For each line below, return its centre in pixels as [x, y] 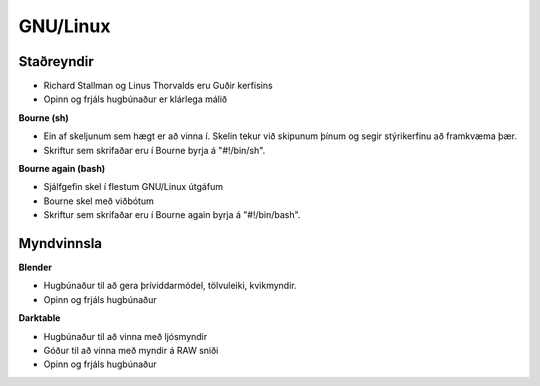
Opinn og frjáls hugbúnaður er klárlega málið [135, 99]
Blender [35, 267]
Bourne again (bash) [62, 169]
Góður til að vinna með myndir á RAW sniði [131, 351]
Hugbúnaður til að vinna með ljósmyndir [125, 336]
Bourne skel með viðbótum [98, 201]
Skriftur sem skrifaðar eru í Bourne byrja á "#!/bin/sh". [154, 150]
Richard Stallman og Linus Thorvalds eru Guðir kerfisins [158, 86]
